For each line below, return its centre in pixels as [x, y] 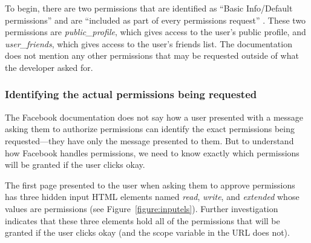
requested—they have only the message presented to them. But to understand [149, 140]
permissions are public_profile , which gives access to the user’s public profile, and [155, 32]
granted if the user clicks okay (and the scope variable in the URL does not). [147, 232]
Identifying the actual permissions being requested [131, 94]
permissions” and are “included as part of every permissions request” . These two [155, 20]
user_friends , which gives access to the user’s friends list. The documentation [149, 43]
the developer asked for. [49, 67]
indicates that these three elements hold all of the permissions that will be [142, 220]
